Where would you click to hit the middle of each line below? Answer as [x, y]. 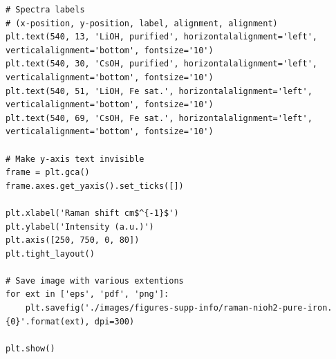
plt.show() [30, 348]
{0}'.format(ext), [48, 321]
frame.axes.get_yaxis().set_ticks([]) [95, 186]
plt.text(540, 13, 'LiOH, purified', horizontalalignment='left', [162, 37]
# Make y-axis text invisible [75, 159]
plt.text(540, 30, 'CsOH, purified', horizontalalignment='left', [162, 64]
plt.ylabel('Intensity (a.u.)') [80, 227]
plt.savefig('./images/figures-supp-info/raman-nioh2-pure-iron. [179, 308]
